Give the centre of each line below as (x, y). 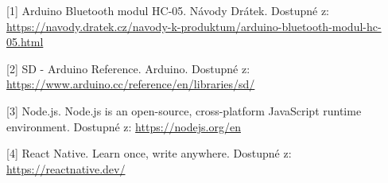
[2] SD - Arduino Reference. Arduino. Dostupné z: (128, 68)
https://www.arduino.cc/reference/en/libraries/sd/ (131, 84)
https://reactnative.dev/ (66, 168)
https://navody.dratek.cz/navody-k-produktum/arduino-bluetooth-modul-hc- (194, 26)
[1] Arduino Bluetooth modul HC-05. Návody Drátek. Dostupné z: (168, 10)
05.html (25, 42)
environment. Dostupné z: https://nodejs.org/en (124, 126)
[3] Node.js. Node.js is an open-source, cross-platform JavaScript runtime (184, 110)
